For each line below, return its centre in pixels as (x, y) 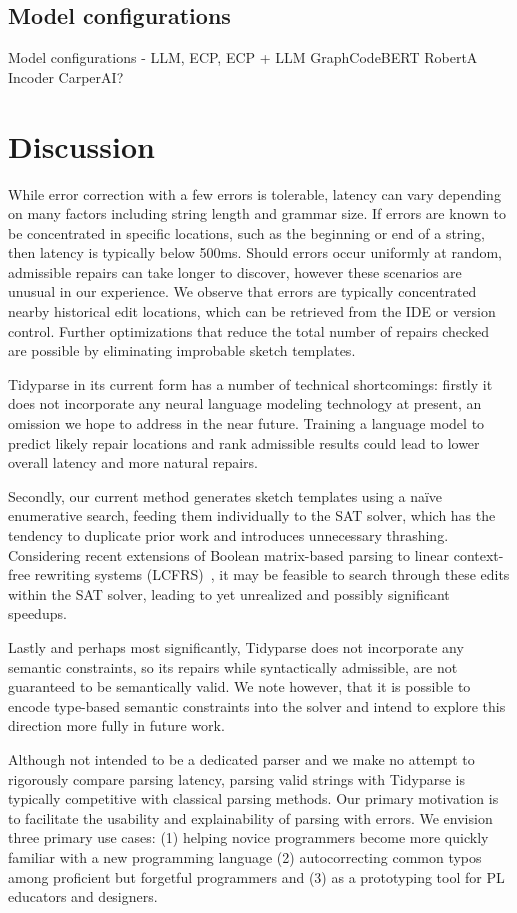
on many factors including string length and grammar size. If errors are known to (257, 213)
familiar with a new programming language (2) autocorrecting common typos (245, 856)
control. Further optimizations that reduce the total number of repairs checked (248, 330)
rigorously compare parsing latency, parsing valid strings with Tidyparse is (237, 778)
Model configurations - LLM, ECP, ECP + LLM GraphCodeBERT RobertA (243, 57)
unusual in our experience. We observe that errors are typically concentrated (242, 291)
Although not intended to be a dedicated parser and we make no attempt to (241, 758)
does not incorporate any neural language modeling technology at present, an (245, 403)
